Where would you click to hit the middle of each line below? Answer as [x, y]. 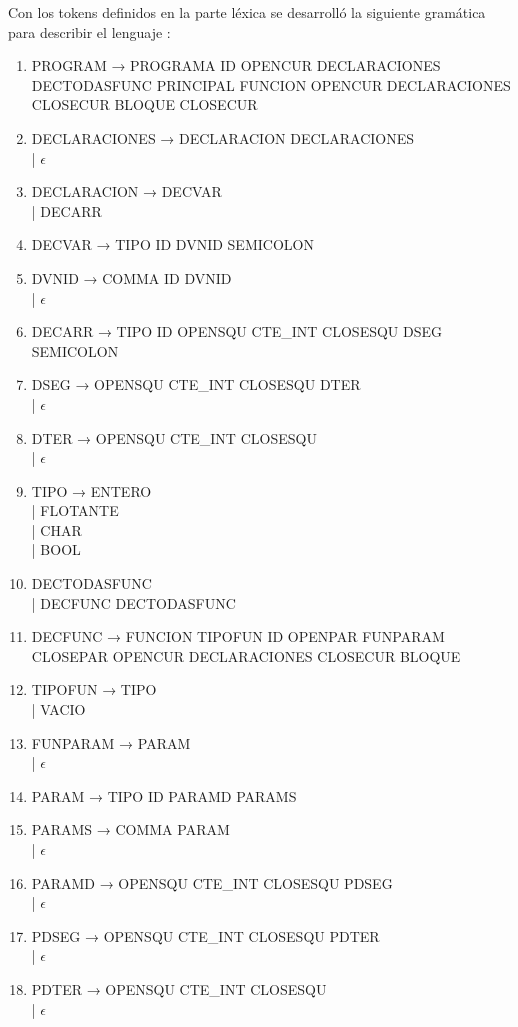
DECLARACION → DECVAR [126, 191]
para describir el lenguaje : [89, 31]
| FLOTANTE [75, 510]
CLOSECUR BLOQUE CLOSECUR [144, 104]
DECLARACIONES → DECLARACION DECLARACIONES [223, 137]
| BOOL [56, 549]
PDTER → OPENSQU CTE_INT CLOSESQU [179, 988]
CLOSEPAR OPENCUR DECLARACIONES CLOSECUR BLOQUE [246, 655]
